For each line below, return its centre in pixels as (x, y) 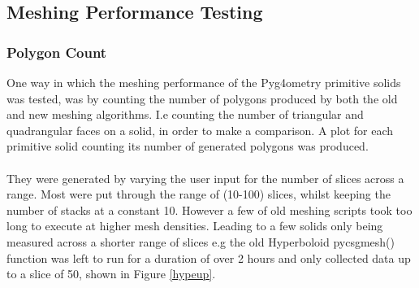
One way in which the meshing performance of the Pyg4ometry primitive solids (204, 82)
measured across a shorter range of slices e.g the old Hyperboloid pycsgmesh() (201, 241)
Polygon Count (57, 52)
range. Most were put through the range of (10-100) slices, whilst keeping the (199, 194)
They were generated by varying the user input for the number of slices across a (205, 178)
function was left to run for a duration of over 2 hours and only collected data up (209, 257)
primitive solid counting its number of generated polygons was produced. (188, 146)
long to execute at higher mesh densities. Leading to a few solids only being (195, 226)
